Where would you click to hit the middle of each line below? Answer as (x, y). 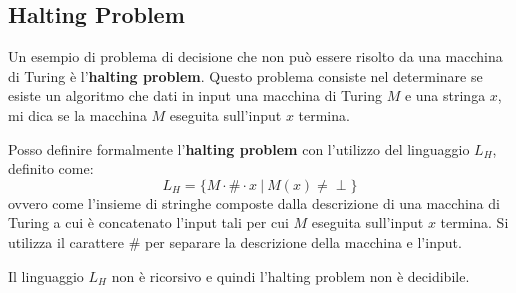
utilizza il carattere (66, 241)
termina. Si (474, 222)
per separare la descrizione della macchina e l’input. (303, 241)
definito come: (51, 168)
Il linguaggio (46, 275)
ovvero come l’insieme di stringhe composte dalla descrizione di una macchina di (254, 202)
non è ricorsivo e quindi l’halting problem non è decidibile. (290, 275)
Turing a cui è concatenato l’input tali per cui (148, 222)
